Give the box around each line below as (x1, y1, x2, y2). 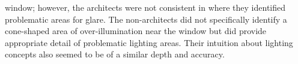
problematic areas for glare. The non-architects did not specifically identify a (5, 13, 287, 25)
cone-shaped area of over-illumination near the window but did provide (5, 25, 267, 37)
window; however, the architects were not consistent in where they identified (5, 1, 286, 13)
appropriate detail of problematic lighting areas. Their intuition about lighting (5, 36, 293, 48)
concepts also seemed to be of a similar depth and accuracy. (5, 48, 225, 60)
